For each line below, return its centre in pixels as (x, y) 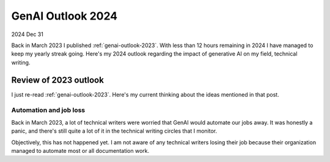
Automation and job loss (48, 110)
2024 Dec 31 (28, 34)
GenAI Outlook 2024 (64, 16)
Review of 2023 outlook (57, 80)
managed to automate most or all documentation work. (80, 150)
